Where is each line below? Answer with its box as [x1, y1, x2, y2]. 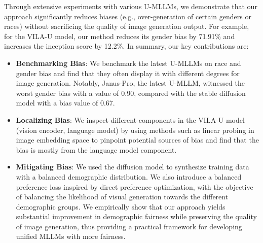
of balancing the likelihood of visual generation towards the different [16, 191, 229, 202]
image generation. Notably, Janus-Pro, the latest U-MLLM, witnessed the [16, 78, 245, 88]
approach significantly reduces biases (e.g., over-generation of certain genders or [4, 11, 251, 21]
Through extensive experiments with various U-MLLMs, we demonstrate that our [4, 1, 257, 11]
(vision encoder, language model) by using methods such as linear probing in [16, 124, 254, 135]
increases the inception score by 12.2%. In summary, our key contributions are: [4, 41, 249, 51]
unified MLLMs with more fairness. [16, 231, 126, 241]
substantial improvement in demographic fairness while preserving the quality [16, 211, 257, 222]
